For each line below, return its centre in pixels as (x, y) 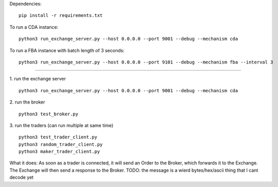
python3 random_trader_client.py (61, 144)
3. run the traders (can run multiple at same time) (61, 125)
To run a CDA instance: (34, 27)
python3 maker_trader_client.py (59, 152)
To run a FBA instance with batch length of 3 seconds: (67, 50)
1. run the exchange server (38, 79)
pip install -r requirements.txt (61, 16)
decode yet (22, 177)
